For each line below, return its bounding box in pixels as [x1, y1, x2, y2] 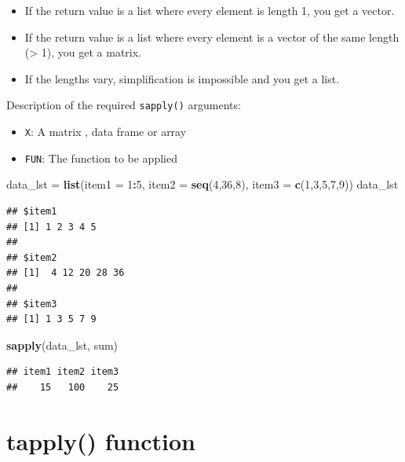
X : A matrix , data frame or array [24, 123, 187, 140]
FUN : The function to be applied [24, 149, 177, 166]
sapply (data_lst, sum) [6, 336, 119, 353]
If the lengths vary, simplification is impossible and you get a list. [24, 70, 340, 86]
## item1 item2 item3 [6, 366, 119, 378]
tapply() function [6, 424, 195, 456]
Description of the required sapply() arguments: [6, 97, 241, 113]
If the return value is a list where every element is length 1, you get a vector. [24, 2, 395, 18]
